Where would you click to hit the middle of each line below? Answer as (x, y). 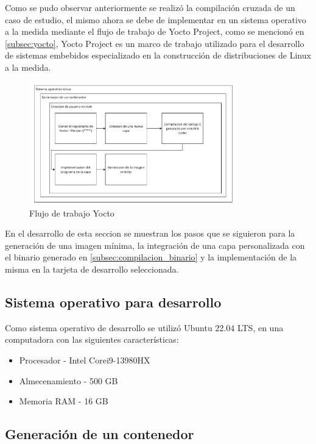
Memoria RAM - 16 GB (64, 401)
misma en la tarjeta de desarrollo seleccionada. (92, 269)
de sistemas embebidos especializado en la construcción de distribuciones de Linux (158, 55)
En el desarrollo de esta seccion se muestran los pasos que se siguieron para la (150, 233)
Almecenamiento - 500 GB (68, 380)
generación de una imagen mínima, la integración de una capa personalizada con (155, 245)
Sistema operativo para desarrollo (113, 302)
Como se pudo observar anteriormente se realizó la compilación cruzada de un (150, 7)
